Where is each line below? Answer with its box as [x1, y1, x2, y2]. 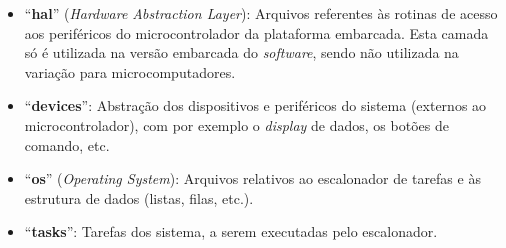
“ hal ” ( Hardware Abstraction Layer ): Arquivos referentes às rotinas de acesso [24, 3, 498, 23]
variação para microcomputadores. [24, 61, 236, 82]
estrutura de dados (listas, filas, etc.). [24, 187, 254, 208]
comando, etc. [24, 134, 110, 155]
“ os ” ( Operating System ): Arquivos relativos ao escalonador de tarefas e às [24, 168, 481, 189]
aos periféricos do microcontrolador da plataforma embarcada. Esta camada [24, 22, 489, 43]
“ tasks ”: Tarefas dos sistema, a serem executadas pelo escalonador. [24, 221, 438, 242]
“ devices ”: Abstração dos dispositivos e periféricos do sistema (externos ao [24, 95, 487, 116]
